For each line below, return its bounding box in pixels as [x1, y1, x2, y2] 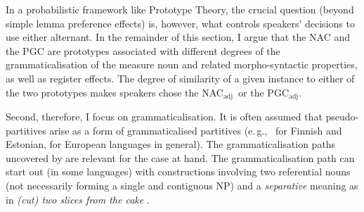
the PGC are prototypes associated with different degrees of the [6, 43, 280, 58]
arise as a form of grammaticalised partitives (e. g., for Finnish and [49, 123, 342, 137]
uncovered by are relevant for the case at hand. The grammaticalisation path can [6, 150, 355, 165]
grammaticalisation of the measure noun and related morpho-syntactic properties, [6, 57, 358, 72]
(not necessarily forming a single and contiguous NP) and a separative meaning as [6, 177, 358, 192]
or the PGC [238, 85, 289, 99]
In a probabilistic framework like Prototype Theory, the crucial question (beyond [6, 2, 354, 16]
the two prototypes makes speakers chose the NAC [6, 85, 223, 99]
